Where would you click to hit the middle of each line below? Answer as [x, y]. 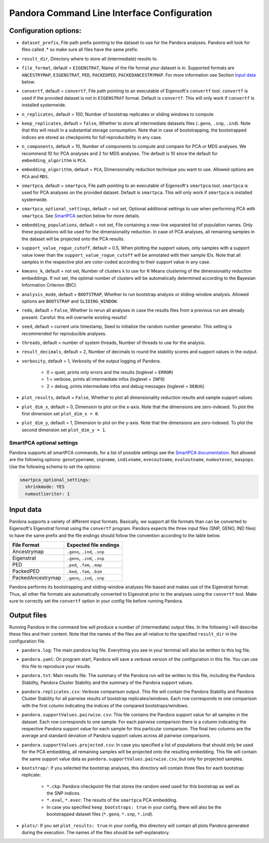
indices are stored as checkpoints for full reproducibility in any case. [92, 137]
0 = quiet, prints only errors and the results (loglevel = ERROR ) [110, 372]
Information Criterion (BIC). [49, 285]
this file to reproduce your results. [57, 666]
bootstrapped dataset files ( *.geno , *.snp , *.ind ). [100, 814]
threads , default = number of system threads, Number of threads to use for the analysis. [114, 342]
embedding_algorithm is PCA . [54, 160]
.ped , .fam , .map [84, 565]
